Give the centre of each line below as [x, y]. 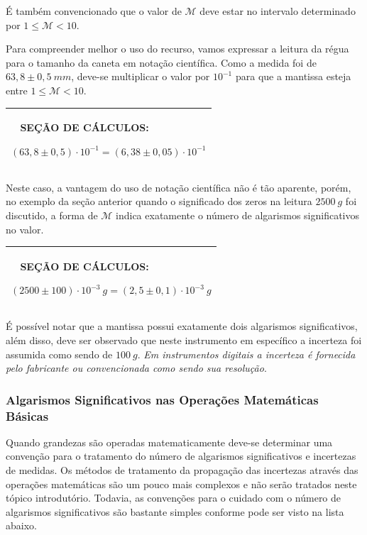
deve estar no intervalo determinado [278, 11]
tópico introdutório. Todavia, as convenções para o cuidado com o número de [174, 498]
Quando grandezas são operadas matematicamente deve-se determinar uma [169, 442]
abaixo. [21, 525]
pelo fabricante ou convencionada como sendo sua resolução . [136, 368]
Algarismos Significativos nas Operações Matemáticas [162, 399]
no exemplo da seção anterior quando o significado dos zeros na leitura [159, 201]
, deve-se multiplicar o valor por [141, 76]
